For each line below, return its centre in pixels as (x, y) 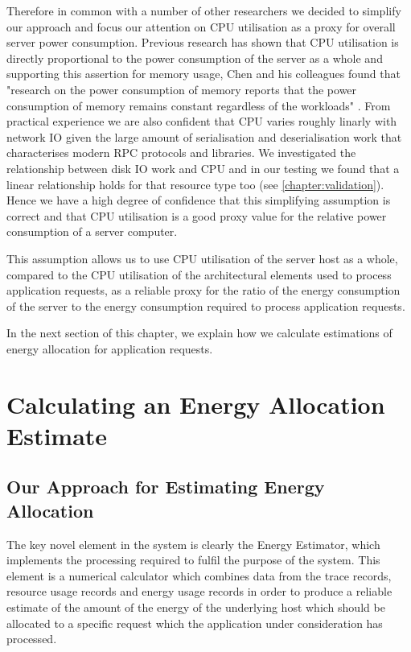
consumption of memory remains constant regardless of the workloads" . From (199, 105)
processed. (32, 639)
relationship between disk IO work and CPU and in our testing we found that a (203, 168)
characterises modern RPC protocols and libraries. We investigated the (181, 153)
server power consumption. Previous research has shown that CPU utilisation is (203, 42)
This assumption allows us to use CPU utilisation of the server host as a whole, (202, 258)
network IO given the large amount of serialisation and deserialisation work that (204, 136)
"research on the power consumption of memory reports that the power (182, 89)
